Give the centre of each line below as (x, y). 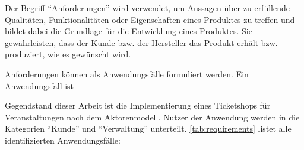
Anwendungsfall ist (39, 85)
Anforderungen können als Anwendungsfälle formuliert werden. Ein (127, 74)
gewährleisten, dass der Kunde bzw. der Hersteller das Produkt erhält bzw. (141, 42)
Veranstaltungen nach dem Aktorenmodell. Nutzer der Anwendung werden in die (152, 117)
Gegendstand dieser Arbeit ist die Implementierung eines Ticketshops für (138, 105)
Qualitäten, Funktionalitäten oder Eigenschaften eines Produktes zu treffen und (150, 19)
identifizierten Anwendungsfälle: (63, 140)
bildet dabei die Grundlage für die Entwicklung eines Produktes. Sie (129, 31)
